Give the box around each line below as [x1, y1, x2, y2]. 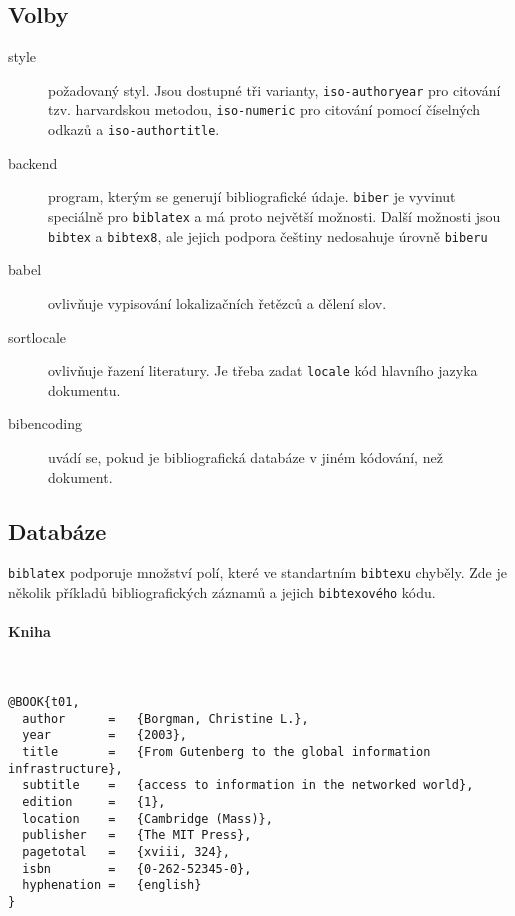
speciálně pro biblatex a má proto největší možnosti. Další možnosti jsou [48, 206, 501, 227]
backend [8, 152, 58, 173]
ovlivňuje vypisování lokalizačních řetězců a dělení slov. [48, 292, 387, 313]
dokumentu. [48, 379, 121, 400]
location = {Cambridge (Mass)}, [22, 811, 273, 826]
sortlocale [8, 326, 67, 347]
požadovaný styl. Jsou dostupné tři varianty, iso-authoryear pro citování [48, 79, 501, 100]
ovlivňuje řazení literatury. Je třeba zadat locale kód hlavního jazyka [48, 360, 478, 381]
